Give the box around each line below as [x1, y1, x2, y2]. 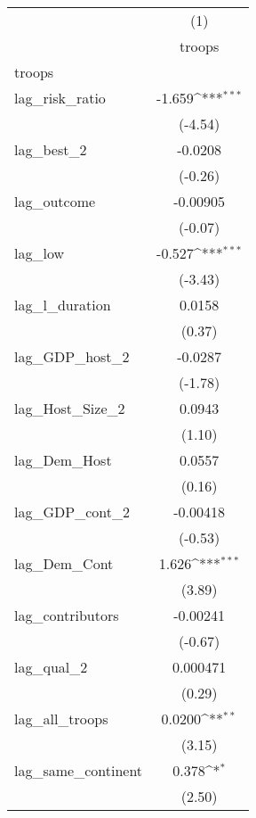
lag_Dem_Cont [14, 553, 114, 574]
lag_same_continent [14, 760, 143, 781]
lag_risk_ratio [14, 87, 106, 108]
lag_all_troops [14, 708, 108, 729]
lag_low [14, 243, 65, 263]
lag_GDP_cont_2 [14, 501, 130, 522]
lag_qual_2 [14, 657, 88, 677]
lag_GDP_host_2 [14, 346, 130, 367]
